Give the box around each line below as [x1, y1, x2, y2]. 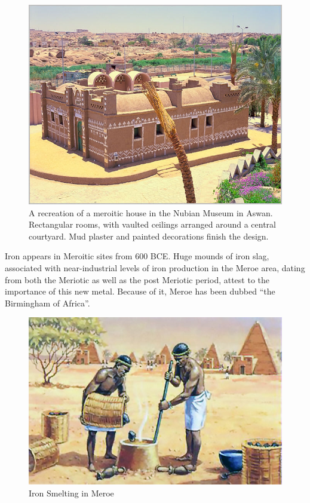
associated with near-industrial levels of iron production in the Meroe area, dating [5, 262, 305, 274]
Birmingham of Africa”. [5, 296, 90, 309]
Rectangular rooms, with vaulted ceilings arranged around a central [29, 218, 276, 231]
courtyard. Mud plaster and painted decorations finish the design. [29, 229, 269, 242]
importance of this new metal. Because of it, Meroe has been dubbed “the [5, 285, 275, 297]
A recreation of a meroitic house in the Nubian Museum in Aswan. [29, 206, 273, 219]
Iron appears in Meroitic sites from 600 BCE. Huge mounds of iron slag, [5, 250, 269, 262]
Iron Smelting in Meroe [29, 486, 114, 499]
